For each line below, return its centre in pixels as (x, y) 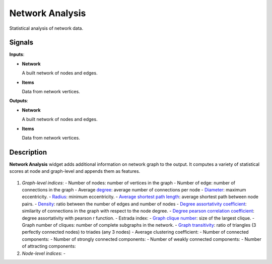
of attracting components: (49, 246)
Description (28, 152)
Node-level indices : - (44, 253)
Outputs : (19, 101)
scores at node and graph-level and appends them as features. (75, 171)
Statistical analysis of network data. (46, 28)
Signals (21, 43)
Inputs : (17, 54)
